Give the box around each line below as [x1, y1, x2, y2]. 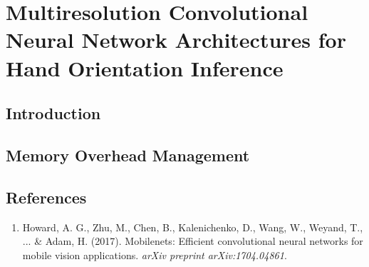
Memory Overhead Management [6, 143, 250, 166]
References [6, 186, 87, 208]
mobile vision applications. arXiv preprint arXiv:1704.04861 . [22, 247, 287, 262]
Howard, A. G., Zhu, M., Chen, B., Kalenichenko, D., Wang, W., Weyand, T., [22, 219, 363, 234]
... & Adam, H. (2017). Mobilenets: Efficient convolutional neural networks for [22, 233, 363, 248]
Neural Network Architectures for [6, 25, 346, 54]
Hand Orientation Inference [6, 53, 284, 82]
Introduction [6, 102, 101, 124]
